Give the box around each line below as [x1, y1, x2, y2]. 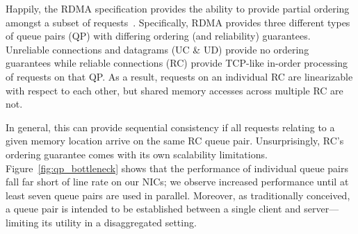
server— [304, 201, 339, 216]
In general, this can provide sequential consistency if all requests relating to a [6, 119, 335, 134]
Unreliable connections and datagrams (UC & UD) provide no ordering [6, 42, 309, 56]
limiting [6, 215, 39, 229]
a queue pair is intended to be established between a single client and [6, 201, 301, 216]
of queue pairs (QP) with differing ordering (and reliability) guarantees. [6, 28, 311, 43]
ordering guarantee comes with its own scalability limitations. [6, 147, 268, 161]
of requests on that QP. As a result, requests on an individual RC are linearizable [6, 69, 353, 83]
